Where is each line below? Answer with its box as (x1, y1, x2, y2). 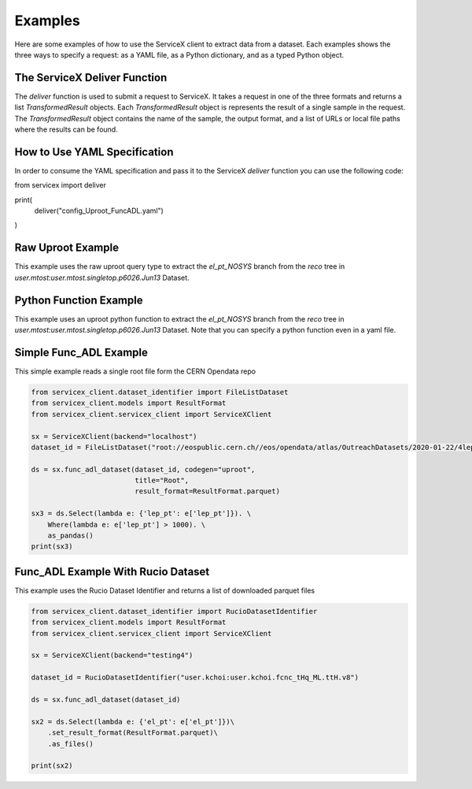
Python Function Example (14, 293, 143, 307)
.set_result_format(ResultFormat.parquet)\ (47, 728, 218, 737)
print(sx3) (31, 542, 73, 551)
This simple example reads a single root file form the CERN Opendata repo (14, 367, 256, 376)
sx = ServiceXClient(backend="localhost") (31, 432, 197, 441)
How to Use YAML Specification (14, 145, 174, 158)
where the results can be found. (14, 125, 118, 134)
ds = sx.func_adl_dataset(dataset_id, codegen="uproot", (31, 465, 256, 474)
